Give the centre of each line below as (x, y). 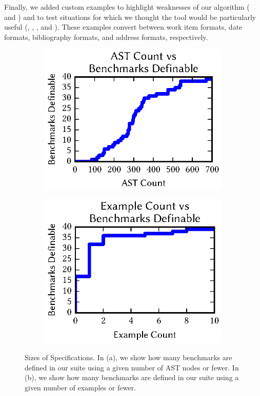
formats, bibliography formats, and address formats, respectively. (106, 37)
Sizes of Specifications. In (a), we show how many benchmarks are (128, 357)
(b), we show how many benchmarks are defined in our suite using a (132, 377)
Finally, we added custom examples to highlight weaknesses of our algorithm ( (127, 7)
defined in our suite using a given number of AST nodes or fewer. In (132, 367)
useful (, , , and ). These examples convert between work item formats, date (123, 27)
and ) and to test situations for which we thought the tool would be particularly (130, 17)
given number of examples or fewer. (80, 387)
